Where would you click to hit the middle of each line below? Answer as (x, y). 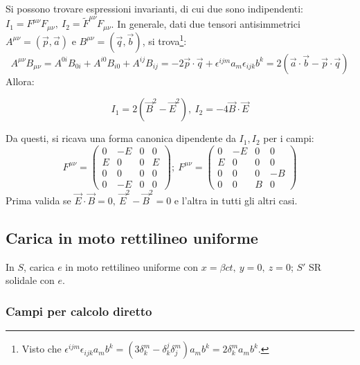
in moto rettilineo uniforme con (132, 266)
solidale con (30, 280)
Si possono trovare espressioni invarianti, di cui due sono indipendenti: (154, 8)
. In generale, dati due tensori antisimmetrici (206, 23)
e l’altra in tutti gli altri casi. (236, 200)
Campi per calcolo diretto (79, 311)
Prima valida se (38, 200)
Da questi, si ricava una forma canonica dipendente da (121, 138)
